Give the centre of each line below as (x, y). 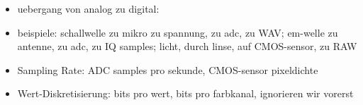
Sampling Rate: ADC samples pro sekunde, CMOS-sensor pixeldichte (168, 69)
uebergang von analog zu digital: (88, 8)
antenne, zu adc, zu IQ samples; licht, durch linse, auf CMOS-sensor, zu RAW (187, 46)
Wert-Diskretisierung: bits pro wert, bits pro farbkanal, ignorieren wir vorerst (185, 93)
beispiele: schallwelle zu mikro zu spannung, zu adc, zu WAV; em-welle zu (178, 32)
